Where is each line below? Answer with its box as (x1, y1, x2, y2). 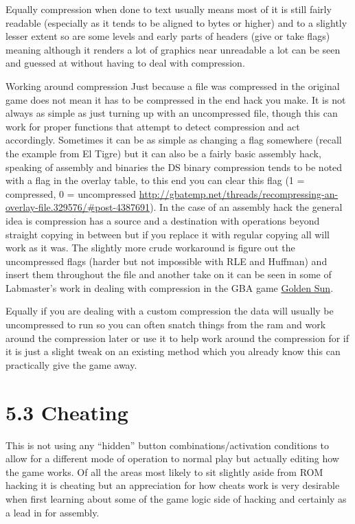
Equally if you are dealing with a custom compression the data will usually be (5, 304, 334, 318)
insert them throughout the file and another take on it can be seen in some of (5, 267, 332, 282)
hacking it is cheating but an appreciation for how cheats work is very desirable (5, 478, 340, 492)
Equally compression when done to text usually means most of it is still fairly (5, 2, 332, 16)
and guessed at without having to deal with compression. (5, 56, 245, 70)
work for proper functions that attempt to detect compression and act (5, 119, 300, 133)
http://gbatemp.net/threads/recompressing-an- (139, 186, 339, 201)
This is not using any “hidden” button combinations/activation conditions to (5, 437, 329, 452)
